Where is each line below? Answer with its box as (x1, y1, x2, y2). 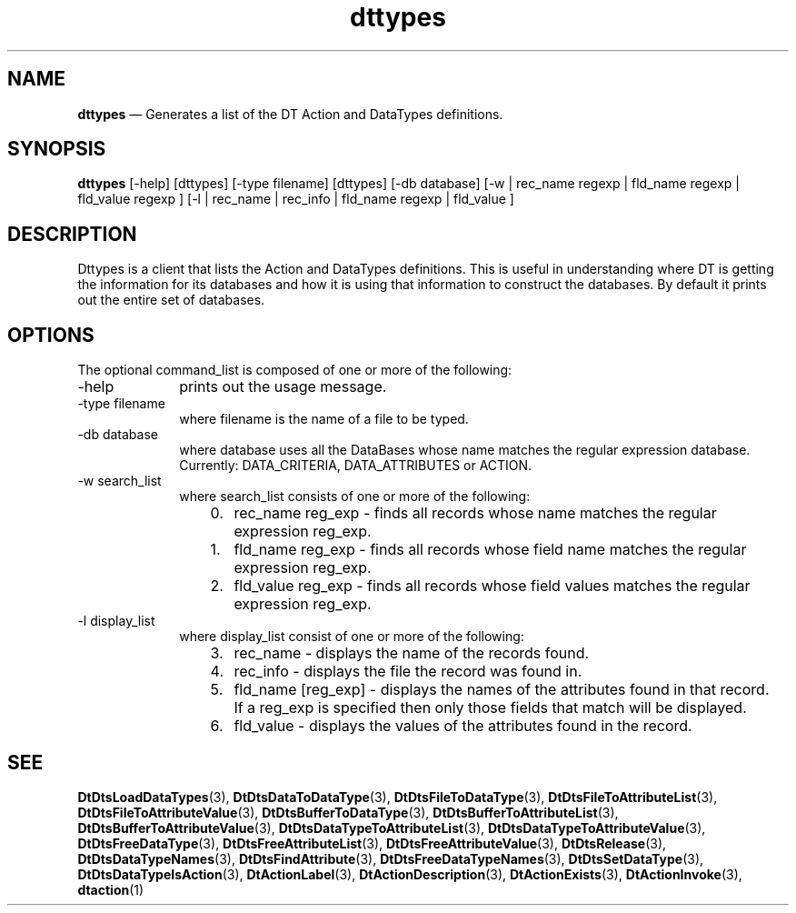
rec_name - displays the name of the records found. (234, 644, 590, 663)
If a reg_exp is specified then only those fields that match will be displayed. (234, 698, 747, 717)
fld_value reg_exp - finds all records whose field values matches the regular (234, 577, 751, 596)
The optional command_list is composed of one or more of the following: (77, 362, 512, 378)
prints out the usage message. (179, 377, 387, 396)
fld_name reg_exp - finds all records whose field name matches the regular (234, 540, 747, 559)
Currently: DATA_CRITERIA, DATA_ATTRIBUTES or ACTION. (179, 457, 532, 474)
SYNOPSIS (7, 137, 106, 161)
